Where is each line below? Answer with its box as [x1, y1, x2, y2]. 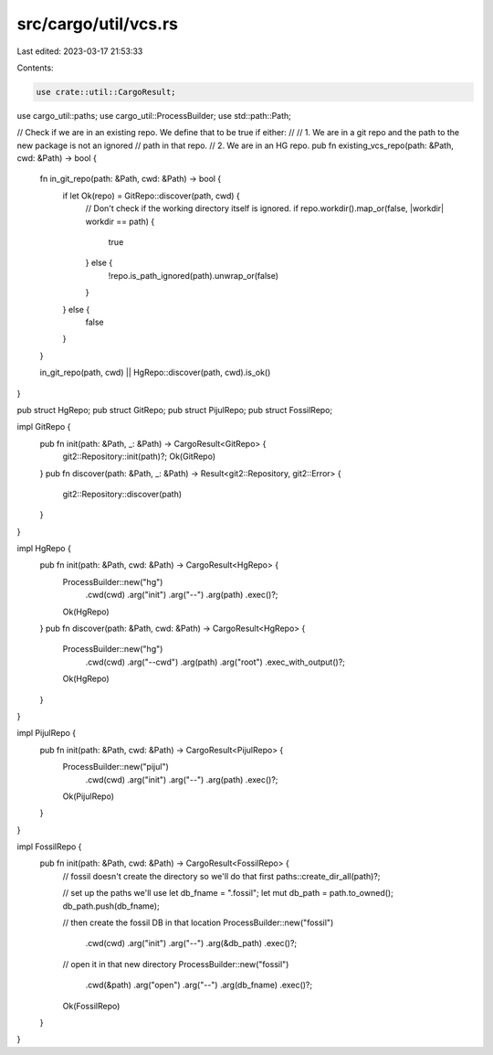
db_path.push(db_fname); [62, 900, 160, 911]
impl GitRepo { [16, 421, 71, 432]
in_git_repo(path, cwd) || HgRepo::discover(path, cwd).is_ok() [39, 367, 271, 378]
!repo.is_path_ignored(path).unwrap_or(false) [108, 270, 278, 281]
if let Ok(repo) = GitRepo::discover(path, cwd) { [62, 190, 241, 201]
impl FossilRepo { [16, 841, 82, 852]
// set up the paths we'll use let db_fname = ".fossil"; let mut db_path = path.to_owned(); [62, 888, 394, 899]
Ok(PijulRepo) [62, 791, 114, 802]
